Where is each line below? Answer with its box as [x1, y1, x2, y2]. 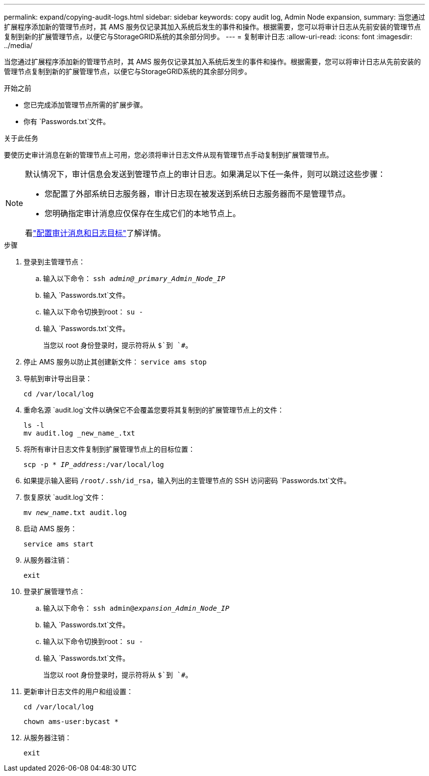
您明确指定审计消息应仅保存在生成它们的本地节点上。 [45, 208, 241, 218]
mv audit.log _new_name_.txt [24, 429, 135, 437]
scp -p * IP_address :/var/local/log [24, 461, 164, 468]
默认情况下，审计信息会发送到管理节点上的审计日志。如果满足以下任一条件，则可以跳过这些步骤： [25, 169, 386, 179]
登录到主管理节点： [24, 258, 85, 266]
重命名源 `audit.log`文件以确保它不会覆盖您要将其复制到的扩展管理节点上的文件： [24, 406, 285, 414]
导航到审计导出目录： [24, 374, 92, 383]
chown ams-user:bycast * [24, 718, 119, 725]
